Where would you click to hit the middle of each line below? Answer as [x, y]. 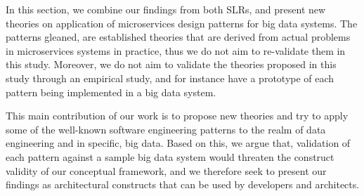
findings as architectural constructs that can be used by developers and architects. [183, 184]
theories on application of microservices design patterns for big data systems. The [182, 23]
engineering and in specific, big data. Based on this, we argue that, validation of [178, 143]
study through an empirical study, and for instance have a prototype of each [170, 78]
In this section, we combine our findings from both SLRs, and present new [166, 9]
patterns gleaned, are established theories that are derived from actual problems [178, 37]
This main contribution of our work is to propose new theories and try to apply [177, 116]
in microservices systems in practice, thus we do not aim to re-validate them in [176, 50]
